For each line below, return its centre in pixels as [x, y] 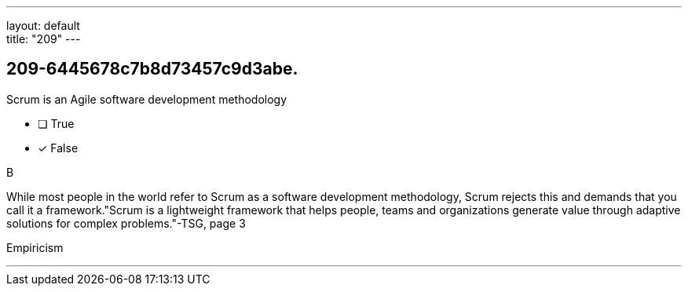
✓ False [58, 148]
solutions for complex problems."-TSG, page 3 [126, 223]
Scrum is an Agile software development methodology [147, 99]
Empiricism [35, 247]
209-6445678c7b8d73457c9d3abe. [152, 69]
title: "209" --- [44, 39]
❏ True [56, 123]
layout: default [43, 26]
